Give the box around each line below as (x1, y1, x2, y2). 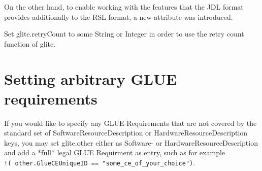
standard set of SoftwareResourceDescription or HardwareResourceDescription (4, 127, 248, 138)
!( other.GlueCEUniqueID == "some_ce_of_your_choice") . (4, 157, 195, 168)
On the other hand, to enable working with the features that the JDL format (4, 2, 244, 12)
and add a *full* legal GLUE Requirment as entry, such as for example (4, 147, 225, 158)
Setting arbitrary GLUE (4, 68, 177, 89)
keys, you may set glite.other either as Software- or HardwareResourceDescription (4, 137, 258, 148)
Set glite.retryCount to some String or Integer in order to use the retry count (4, 28, 244, 39)
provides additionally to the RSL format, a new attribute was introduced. (4, 11, 233, 22)
